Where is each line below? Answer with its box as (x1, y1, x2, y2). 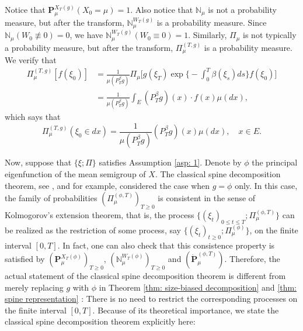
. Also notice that (130, 4, 193, 15)
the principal (252, 156, 298, 168)
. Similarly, (188, 29, 227, 41)
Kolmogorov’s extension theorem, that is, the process (5, 209, 194, 221)
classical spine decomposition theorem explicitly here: (5, 315, 196, 327)
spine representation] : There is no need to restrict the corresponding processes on (5, 292, 298, 305)
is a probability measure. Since (156, 16, 267, 28)
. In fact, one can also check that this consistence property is (57, 239, 275, 251)
